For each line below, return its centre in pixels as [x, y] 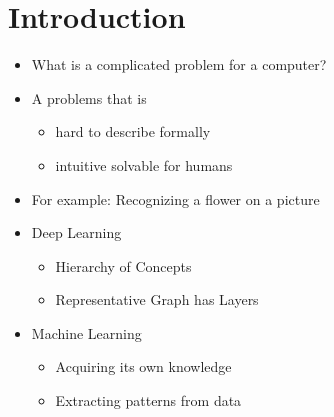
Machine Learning [86, 332]
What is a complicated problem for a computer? [179, 64]
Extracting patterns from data [148, 400]
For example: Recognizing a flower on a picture [175, 198]
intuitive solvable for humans [144, 164]
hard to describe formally [133, 131]
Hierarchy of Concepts [123, 265]
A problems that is [89, 97]
